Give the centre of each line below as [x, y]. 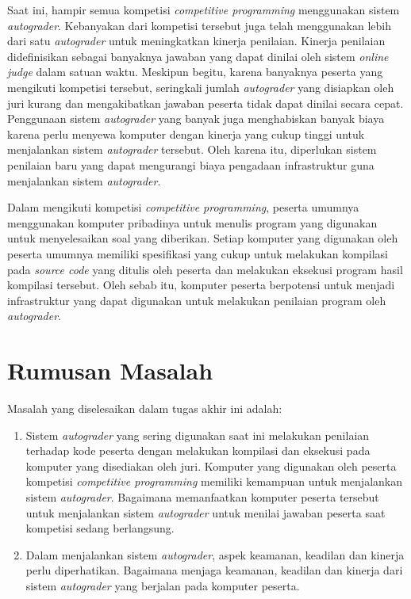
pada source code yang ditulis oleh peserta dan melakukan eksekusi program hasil [205, 269]
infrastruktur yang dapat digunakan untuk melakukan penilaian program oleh [197, 300]
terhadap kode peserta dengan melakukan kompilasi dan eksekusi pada [198, 450]
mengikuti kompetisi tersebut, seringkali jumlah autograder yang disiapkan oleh [201, 87]
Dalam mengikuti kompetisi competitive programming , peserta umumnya [183, 207]
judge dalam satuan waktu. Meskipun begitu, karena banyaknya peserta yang [195, 72]
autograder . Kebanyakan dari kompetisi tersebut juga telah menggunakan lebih [199, 25]
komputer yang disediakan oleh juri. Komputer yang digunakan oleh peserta [211, 465]
